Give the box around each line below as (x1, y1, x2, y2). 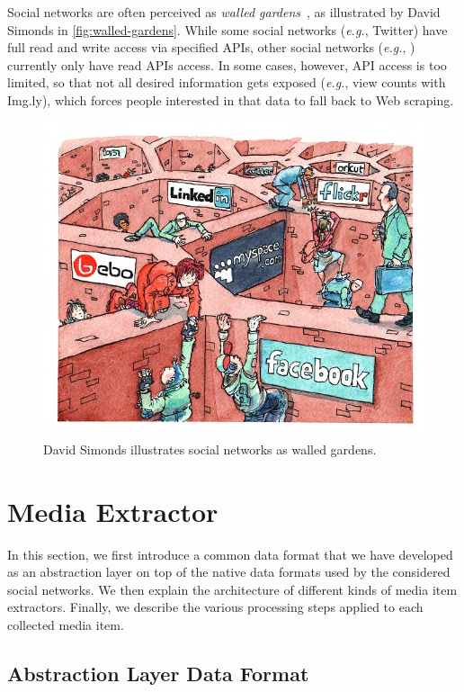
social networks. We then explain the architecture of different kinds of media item (7, 580, 458, 598)
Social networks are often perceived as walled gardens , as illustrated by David (7, 3, 441, 21)
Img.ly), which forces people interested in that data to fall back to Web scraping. (7, 90, 454, 109)
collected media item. (7, 615, 124, 634)
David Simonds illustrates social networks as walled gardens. (43, 439, 377, 458)
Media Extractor (7, 492, 219, 529)
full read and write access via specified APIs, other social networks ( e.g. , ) (7, 38, 415, 57)
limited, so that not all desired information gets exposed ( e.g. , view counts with (7, 73, 446, 92)
